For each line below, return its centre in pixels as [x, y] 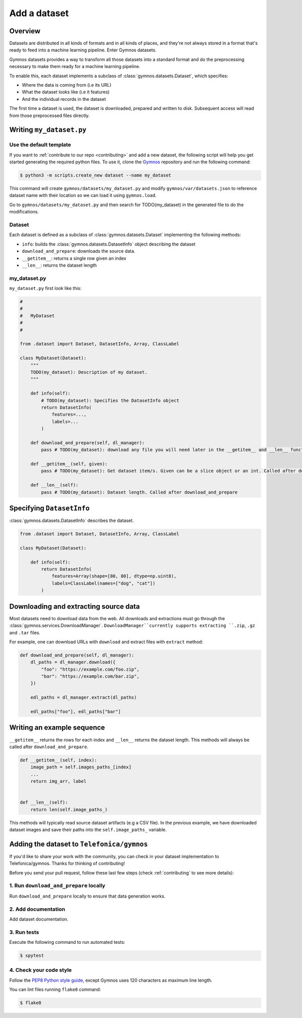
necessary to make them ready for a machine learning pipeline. [75, 67]
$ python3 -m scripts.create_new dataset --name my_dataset [96, 175]
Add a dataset [39, 13]
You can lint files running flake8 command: [55, 990]
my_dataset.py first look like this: [45, 288]
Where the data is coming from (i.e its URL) [67, 85]
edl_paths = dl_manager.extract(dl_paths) [84, 698]
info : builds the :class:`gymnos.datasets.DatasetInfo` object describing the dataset [109, 244]
